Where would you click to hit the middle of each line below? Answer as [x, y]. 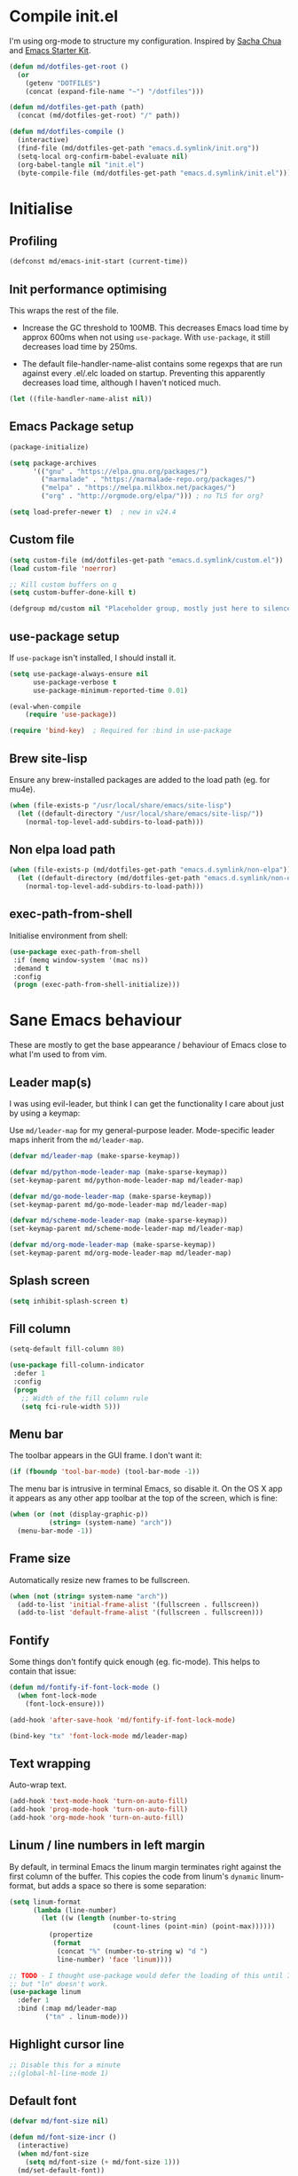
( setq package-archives [53, 463]
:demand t [31, 968]
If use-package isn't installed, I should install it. [93, 658]
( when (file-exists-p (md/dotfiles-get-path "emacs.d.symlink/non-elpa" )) [150, 870]
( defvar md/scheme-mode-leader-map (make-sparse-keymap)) [118, 1221]
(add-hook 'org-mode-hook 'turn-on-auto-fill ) [97, 1817]
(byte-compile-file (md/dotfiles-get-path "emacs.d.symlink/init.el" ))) [154, 173]
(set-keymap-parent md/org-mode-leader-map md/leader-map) [121, 1253]
